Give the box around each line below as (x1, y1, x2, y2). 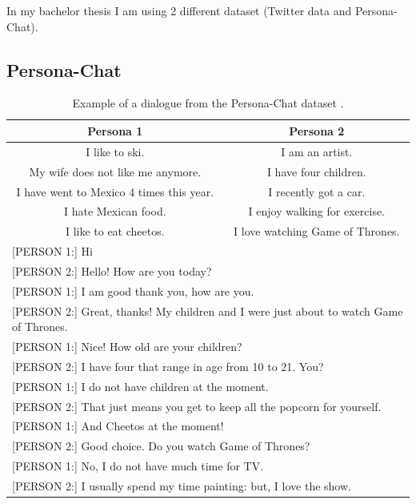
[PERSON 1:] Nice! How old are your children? (12, 338, 242, 355)
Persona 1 (87, 122, 143, 139)
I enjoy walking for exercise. (248, 203, 386, 220)
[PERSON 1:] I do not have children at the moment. (12, 377, 269, 394)
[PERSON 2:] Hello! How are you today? (12, 262, 212, 279)
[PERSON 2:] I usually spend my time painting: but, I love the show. (12, 477, 351, 494)
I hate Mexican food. (63, 203, 166, 220)
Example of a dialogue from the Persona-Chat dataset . (72, 95, 344, 111)
